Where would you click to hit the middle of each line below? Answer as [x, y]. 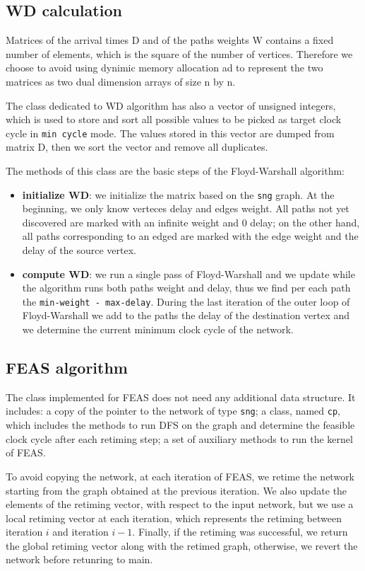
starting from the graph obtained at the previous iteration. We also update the [176, 490]
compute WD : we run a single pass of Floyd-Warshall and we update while [189, 273]
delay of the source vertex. [79, 250]
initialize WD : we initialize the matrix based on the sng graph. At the [178, 194]
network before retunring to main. [79, 559]
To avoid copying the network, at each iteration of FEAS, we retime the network [180, 476]
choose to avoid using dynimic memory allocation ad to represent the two [164, 68]
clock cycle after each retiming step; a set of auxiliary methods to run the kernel [179, 438]
